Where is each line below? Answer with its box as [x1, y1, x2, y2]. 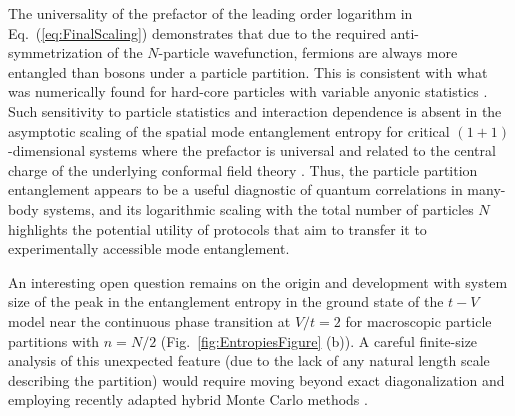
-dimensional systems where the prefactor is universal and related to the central [8, 140, 496, 161]
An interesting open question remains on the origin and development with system [8, 271, 508, 292]
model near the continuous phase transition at [8, 310, 291, 331]
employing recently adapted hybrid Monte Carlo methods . [8, 389, 368, 410]
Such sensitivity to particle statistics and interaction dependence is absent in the [8, 100, 502, 121]
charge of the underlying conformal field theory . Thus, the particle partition [8, 159, 478, 180]
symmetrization [8, 42, 103, 63]
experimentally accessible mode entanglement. [8, 238, 290, 259]
